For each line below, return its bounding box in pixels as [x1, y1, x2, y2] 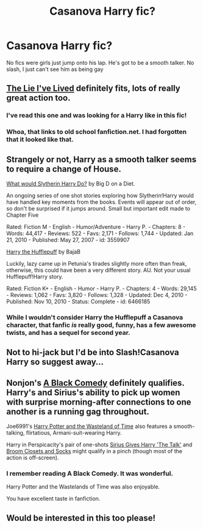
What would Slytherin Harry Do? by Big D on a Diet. [6, 179, 135, 187]
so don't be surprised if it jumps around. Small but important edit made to [6, 204, 191, 212]
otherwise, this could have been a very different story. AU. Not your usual [6, 266, 191, 274]
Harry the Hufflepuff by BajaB [6, 248, 81, 255]
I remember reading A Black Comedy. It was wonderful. [6, 470, 174, 478]
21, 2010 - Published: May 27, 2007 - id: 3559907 [6, 236, 130, 243]
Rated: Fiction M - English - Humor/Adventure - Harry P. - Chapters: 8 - [6, 223, 186, 230]
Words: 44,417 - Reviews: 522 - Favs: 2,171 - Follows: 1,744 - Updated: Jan [6, 230, 194, 237]
